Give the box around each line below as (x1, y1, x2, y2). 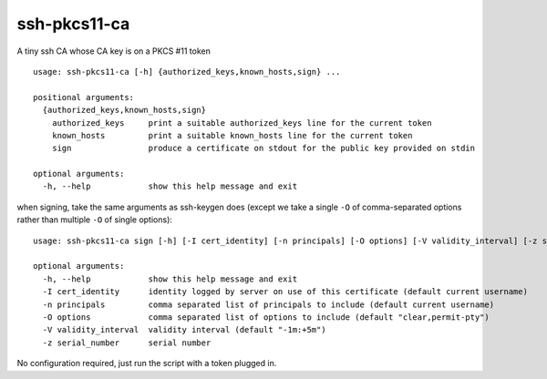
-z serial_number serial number (42, 337, 212, 348)
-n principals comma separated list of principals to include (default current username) (42, 299, 495, 310)
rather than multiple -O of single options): (16, 214, 173, 225)
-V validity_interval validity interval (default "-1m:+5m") (42, 324, 327, 335)
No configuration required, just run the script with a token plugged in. (16, 358, 277, 369)
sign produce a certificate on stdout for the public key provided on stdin (51, 143, 476, 154)
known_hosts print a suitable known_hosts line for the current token (51, 130, 413, 140)
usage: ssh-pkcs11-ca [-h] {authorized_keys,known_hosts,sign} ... (33, 67, 341, 77)
